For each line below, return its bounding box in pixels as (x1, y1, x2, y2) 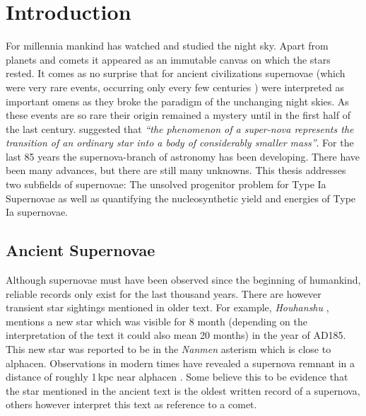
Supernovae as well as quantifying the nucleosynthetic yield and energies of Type (6, 190, 356, 205)
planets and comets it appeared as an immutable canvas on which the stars (6, 52, 331, 67)
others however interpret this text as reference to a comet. (6, 397, 257, 412)
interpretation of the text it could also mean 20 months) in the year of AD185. (6, 328, 346, 342)
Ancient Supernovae (6, 239, 155, 261)
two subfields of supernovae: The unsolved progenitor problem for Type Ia (6, 177, 326, 192)
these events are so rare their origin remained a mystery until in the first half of (6, 108, 350, 122)
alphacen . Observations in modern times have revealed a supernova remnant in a (6, 355, 355, 370)
